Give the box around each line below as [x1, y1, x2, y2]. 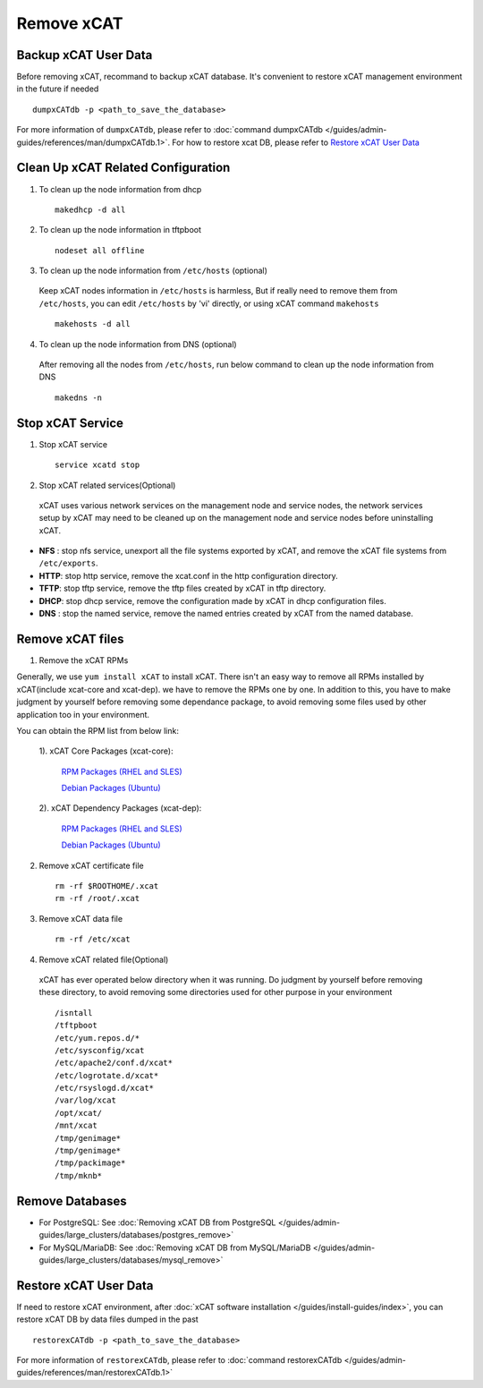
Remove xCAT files [16, 631, 124, 646]
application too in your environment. [16, 709, 150, 720]
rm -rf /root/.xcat [55, 893, 140, 904]
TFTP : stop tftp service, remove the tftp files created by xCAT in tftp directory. [38, 583, 326, 594]
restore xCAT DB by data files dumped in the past [16, 1314, 199, 1324]
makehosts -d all [55, 319, 131, 329]
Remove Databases [16, 1193, 127, 1208]
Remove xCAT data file [38, 913, 123, 924]
